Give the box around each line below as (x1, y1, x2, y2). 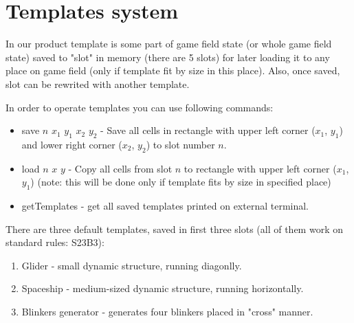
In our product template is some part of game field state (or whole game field (5, 36, 332, 51)
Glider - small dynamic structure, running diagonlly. (21, 258, 242, 272)
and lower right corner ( (21, 137, 122, 151)
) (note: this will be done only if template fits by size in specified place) (30, 175, 331, 189)
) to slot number (146, 137, 215, 151)
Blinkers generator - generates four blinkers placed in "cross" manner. (21, 304, 313, 319)
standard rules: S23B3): (5, 235, 104, 249)
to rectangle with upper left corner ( (184, 161, 337, 175)
